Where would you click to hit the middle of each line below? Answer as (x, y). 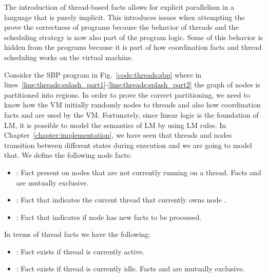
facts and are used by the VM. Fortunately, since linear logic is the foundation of (131, 114)
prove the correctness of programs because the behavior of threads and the (121, 27)
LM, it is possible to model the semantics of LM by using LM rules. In (115, 125)
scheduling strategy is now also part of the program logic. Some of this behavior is (133, 37)
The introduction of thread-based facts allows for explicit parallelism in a (119, 7)
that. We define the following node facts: (68, 155)
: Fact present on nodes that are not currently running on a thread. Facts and (139, 172)
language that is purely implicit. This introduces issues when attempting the (125, 17)
